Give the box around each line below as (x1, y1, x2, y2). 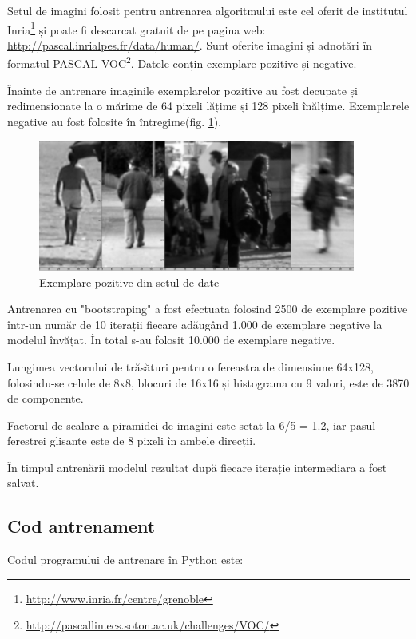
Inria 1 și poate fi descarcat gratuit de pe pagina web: (7, 18, 266, 38)
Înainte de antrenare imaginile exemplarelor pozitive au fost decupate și (7, 81, 358, 98)
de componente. (7, 390, 84, 407)
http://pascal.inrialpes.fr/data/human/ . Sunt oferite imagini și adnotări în (7, 36, 373, 53)
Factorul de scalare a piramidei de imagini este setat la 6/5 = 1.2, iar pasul (7, 416, 376, 433)
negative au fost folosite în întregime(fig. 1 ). (7, 113, 222, 129)
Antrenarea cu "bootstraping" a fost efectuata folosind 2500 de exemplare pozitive (7, 300, 408, 317)
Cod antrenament (7, 514, 156, 538)
